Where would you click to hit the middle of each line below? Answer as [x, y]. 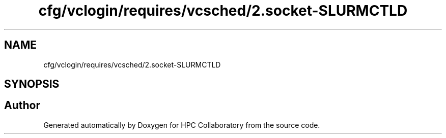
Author [22, 106]
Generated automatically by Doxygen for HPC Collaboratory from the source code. [182, 125]
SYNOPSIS [32, 84]
